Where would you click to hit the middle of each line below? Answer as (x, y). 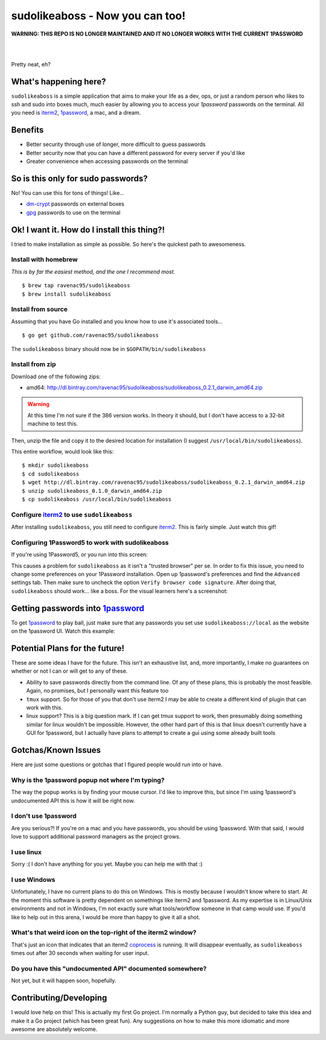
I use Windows (33, 880)
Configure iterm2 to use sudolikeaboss (72, 515)
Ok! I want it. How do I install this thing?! (88, 230)
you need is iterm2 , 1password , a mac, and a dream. (76, 113)
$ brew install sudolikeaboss (67, 294)
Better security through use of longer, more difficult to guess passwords (116, 144)
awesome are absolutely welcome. (54, 1029)
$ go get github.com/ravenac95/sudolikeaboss (91, 335)
